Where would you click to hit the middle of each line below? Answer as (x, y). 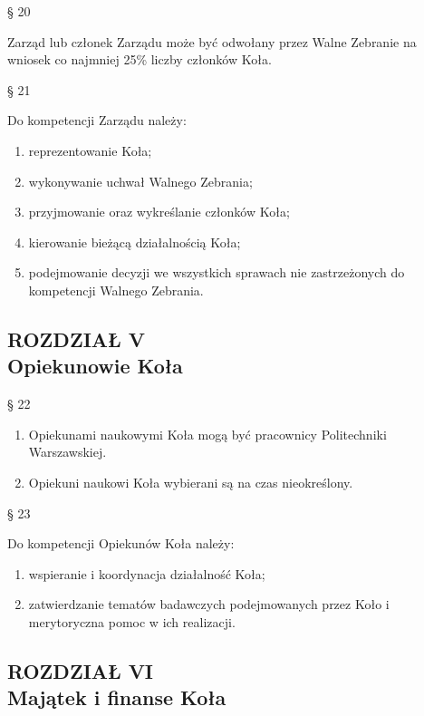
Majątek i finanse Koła (117, 697)
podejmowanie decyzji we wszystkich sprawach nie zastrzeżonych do (217, 272)
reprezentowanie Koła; (90, 150)
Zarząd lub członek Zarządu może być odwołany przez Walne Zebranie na (212, 41)
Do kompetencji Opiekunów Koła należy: (121, 543)
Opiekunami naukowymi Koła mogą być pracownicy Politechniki (207, 434)
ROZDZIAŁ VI (81, 670)
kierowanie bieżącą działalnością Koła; (135, 242)
